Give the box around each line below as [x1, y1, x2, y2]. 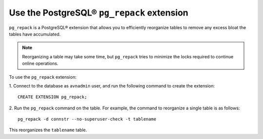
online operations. [22, 61, 58, 67]
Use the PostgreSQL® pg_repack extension [9, 7, 188, 18]
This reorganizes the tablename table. [9, 127, 87, 133]
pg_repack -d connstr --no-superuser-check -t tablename [18, 117, 157, 122]
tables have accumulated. [9, 31, 61, 37]
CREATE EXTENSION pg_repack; [18, 94, 87, 100]
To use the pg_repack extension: [9, 74, 76, 80]
